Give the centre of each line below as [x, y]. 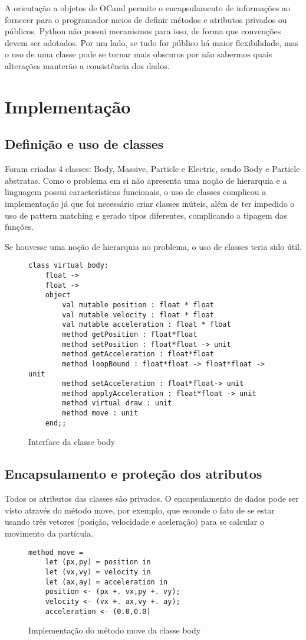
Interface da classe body [72, 442]
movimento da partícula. [49, 533]
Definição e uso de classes [84, 144]
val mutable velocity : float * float [138, 315]
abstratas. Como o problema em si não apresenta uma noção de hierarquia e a [146, 180]
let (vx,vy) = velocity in [98, 572]
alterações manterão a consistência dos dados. [87, 65]
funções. [19, 227]
